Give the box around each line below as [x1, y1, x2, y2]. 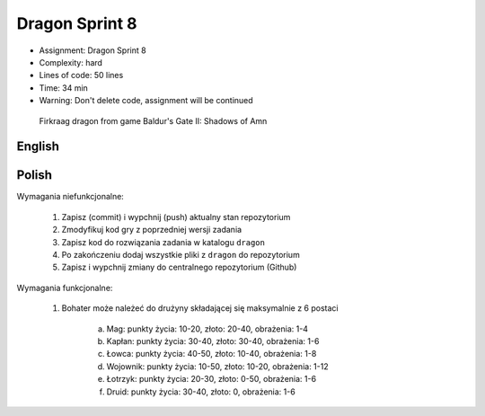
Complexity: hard [39, 57, 103, 67]
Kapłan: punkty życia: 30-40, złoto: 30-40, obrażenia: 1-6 [106, 335, 320, 346]
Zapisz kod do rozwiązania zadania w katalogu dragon [61, 236, 265, 247]
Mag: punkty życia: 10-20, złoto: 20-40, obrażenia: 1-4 [106, 323, 309, 334]
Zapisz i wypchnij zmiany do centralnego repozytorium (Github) [61, 261, 297, 273]
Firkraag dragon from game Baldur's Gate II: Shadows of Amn [39, 115, 268, 126]
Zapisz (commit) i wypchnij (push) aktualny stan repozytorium [61, 211, 291, 222]
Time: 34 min [39, 82, 89, 93]
